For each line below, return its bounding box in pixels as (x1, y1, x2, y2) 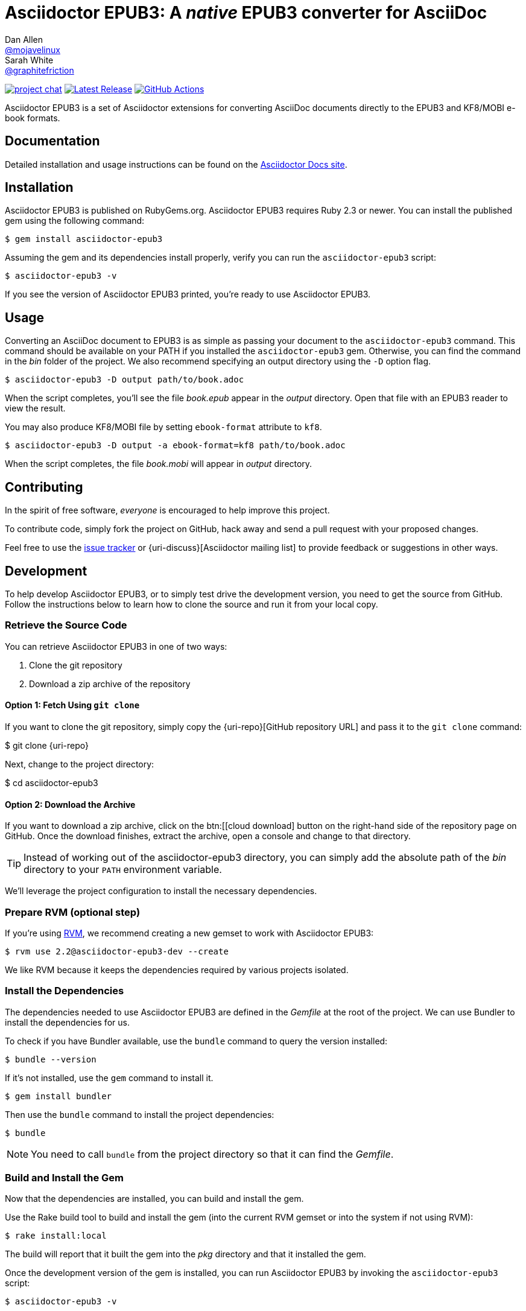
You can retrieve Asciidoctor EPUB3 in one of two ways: (5, 641, 227, 652)
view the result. (5, 403, 66, 414)
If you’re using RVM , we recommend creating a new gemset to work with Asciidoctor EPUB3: (5, 927, 374, 938)
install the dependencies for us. (5, 1017, 130, 1027)
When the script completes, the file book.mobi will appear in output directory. (5, 459, 312, 469)
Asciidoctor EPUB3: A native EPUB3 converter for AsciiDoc (5, 2, 487, 23)
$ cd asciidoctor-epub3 (5, 777, 98, 788)
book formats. (5, 112, 60, 123)
